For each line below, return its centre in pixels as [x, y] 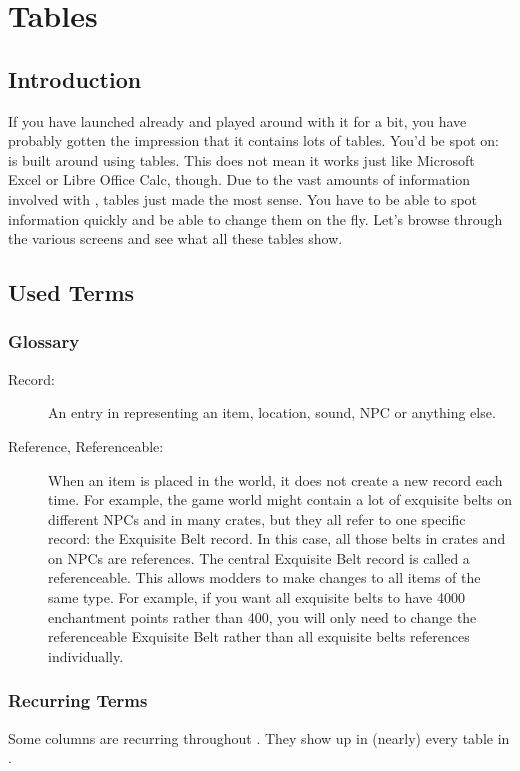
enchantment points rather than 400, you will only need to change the [262, 616]
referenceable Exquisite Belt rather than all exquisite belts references [259, 636]
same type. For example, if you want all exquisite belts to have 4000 [256, 597]
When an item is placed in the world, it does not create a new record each [275, 479]
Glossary [44, 341]
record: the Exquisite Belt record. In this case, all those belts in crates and [277, 538]
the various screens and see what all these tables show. [175, 238]
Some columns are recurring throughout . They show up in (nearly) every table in [259, 737]
